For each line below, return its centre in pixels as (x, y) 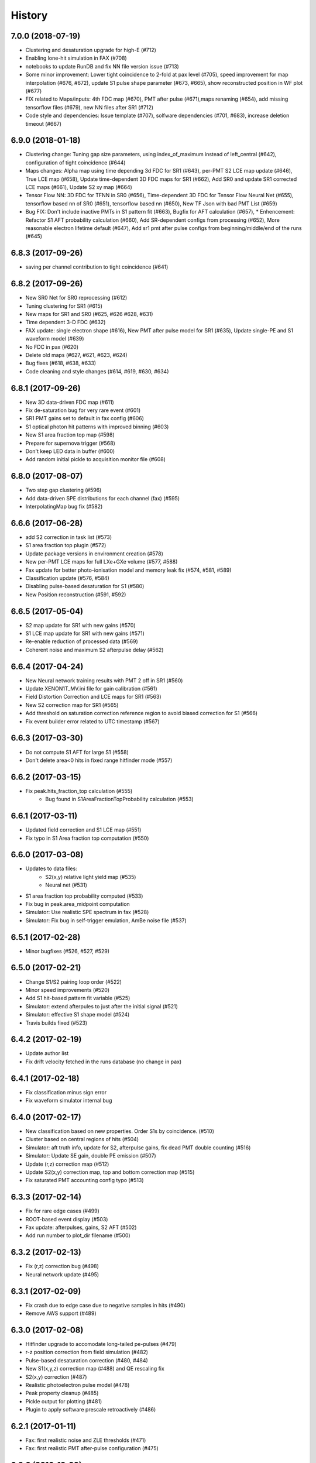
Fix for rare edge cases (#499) (62, 1211)
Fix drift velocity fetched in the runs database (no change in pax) (104, 1062)
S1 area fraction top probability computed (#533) (84, 896)
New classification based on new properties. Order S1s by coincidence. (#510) (120, 1131)
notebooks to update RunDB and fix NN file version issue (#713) (102, 66)
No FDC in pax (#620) (52, 347)
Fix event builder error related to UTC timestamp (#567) (93, 721)
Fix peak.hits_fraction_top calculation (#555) (79, 791)
